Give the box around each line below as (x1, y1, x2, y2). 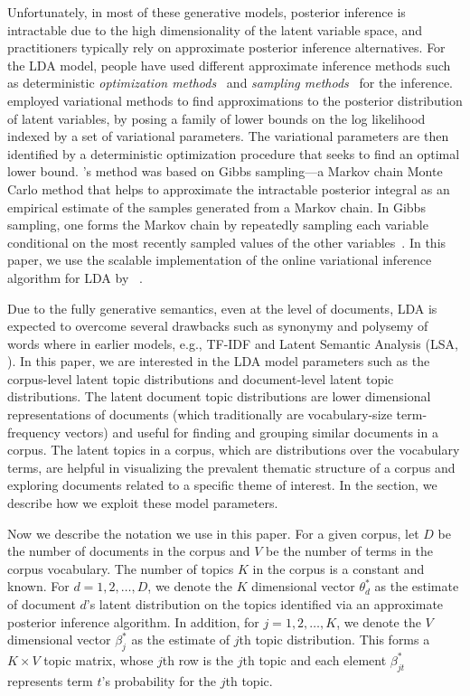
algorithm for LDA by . (7, 268, 143, 287)
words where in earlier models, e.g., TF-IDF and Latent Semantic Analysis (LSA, (7, 334, 458, 353)
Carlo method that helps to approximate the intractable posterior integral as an (7, 179, 450, 198)
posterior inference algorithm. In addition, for (7, 612, 259, 631)
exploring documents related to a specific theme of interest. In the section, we (7, 475, 437, 494)
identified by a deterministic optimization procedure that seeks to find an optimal (7, 144, 460, 163)
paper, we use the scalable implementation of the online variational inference (7, 250, 432, 269)
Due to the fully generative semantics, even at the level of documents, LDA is (7, 298, 437, 317)
